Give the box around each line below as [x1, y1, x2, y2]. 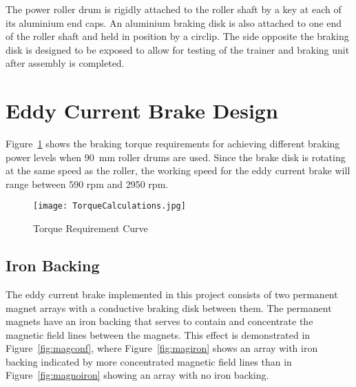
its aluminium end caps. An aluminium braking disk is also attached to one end [6, 15, 342, 30]
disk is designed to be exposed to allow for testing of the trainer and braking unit [6, 42, 350, 56]
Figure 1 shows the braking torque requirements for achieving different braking [6, 136, 340, 151]
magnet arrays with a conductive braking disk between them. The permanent [6, 300, 332, 315]
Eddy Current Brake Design [6, 96, 278, 125]
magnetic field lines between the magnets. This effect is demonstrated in [6, 327, 311, 342]
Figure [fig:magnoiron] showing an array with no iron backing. [6, 368, 269, 382]
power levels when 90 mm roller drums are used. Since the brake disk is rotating [6, 149, 346, 164]
